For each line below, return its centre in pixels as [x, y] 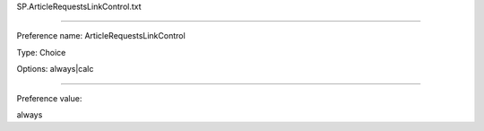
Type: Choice [41, 52]
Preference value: [49, 98]
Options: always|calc [55, 69]
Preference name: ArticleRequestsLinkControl [101, 36]
